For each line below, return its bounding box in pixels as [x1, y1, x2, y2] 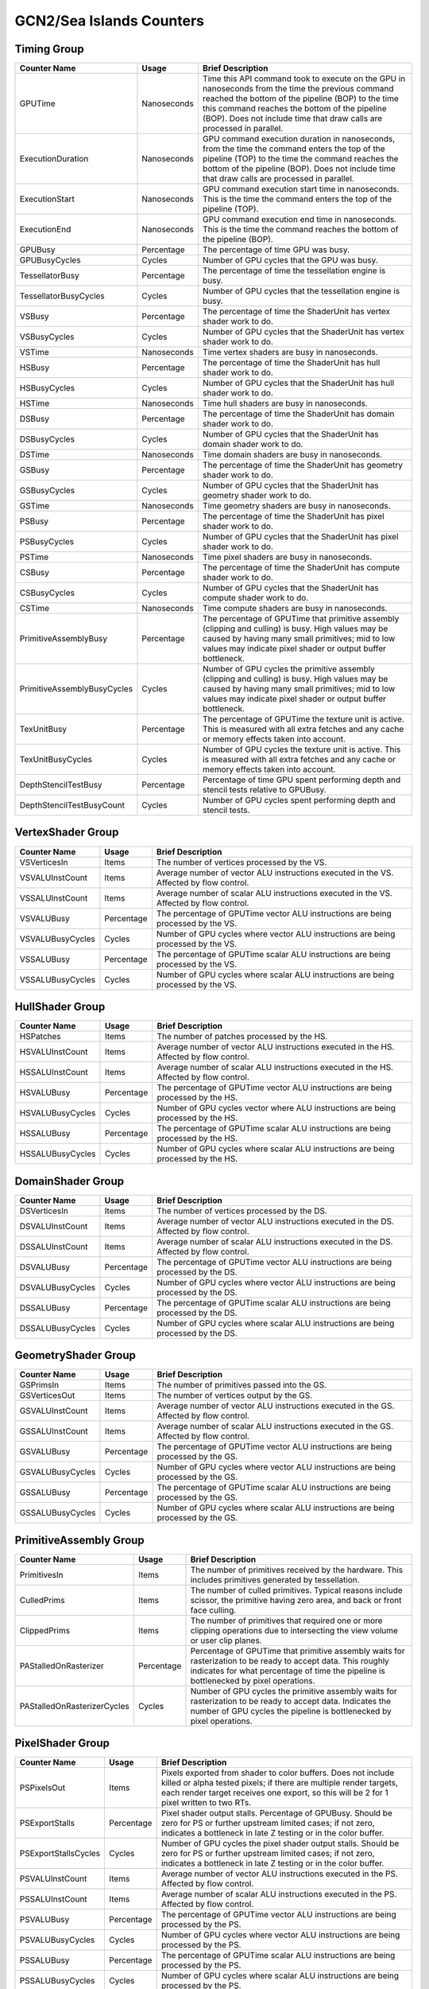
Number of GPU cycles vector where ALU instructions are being [157, 1103, 396, 1114]
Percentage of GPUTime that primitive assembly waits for [190, 1645, 405, 1656]
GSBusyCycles [19, 485, 75, 496]
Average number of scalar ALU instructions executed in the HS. [157, 1062, 393, 1073]
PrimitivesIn [19, 1569, 64, 1580]
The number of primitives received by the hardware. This [190, 1564, 404, 1575]
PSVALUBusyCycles [19, 1934, 95, 1945]
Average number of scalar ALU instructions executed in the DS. [156, 1236, 393, 1247]
